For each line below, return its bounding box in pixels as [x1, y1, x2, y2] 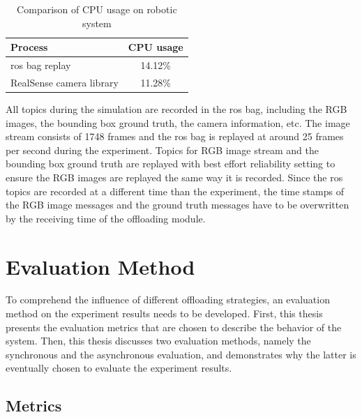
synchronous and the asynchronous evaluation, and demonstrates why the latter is [6, 347, 356, 361]
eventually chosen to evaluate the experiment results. [6, 361, 232, 375]
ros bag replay [10, 58, 71, 73]
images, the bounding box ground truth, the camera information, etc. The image [6, 115, 350, 130]
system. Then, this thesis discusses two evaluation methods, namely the [6, 333, 311, 348]
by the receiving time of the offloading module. [6, 211, 206, 225]
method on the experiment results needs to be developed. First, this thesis [6, 306, 323, 321]
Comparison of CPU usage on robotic [17, 2, 177, 16]
